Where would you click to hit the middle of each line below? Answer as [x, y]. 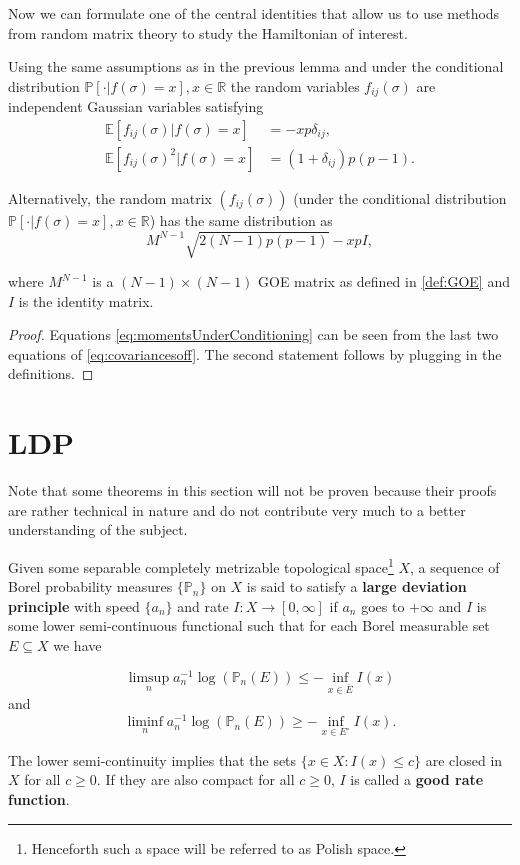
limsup [149, 677]
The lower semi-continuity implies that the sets [152, 759]
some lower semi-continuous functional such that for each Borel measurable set [249, 625]
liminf [145, 722]
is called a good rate [417, 779]
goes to [383, 605]
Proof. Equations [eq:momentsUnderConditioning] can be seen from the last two [253, 334]
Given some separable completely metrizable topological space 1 [201, 565]
